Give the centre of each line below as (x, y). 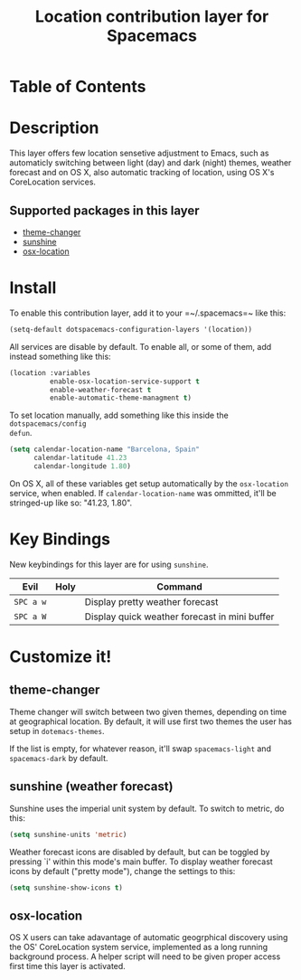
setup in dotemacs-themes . (57, 730)
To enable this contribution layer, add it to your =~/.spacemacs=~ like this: (148, 313)
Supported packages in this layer (105, 210)
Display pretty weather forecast (151, 601)
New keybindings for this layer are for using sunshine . (109, 564)
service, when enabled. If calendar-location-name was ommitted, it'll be (143, 493)
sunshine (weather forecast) (91, 787)
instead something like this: (60, 356)
